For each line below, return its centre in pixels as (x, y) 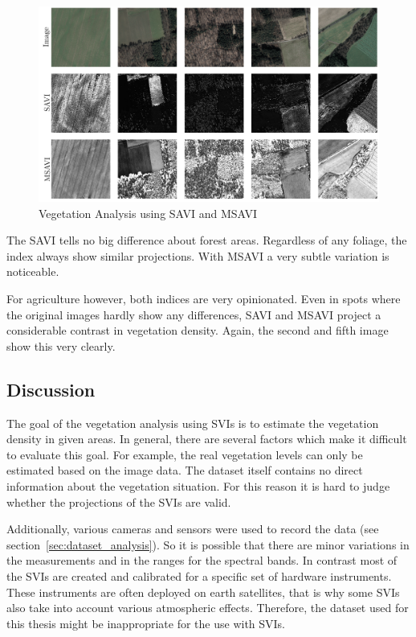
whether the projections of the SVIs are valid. (119, 501)
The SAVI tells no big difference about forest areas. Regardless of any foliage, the (207, 240)
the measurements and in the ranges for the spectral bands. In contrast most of (202, 560)
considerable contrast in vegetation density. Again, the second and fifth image (198, 330)
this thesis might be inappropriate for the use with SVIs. (146, 623)
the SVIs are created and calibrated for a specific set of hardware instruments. (199, 575)
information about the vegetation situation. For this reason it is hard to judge (198, 485)
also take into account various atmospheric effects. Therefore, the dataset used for (208, 608)
